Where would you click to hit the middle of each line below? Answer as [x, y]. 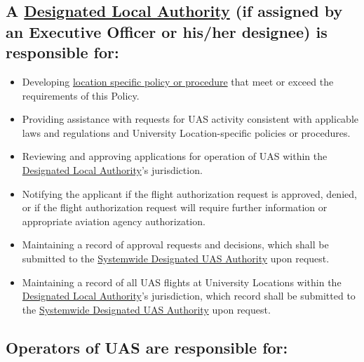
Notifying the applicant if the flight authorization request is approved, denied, [189, 193]
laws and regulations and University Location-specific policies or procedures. [186, 132]
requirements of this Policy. [81, 95]
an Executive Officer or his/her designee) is [167, 31]
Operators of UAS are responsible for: [147, 347]
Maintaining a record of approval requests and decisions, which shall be [175, 244]
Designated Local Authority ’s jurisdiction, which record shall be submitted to [189, 296]
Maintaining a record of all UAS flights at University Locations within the [182, 282]
